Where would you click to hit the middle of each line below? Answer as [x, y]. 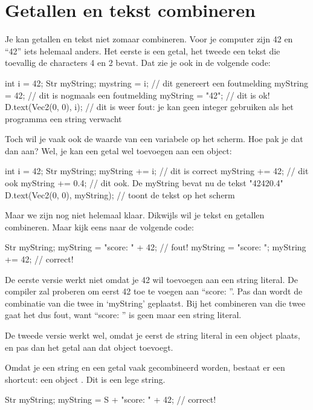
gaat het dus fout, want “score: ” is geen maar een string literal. [123, 315]
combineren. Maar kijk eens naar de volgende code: [99, 226]
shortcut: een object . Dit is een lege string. [85, 379]
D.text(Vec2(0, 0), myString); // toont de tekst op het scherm [120, 194]
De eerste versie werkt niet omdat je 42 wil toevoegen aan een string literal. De [151, 279]
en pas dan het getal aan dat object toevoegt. [89, 347]
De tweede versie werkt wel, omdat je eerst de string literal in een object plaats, [153, 335]
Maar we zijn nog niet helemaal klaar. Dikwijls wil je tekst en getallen [135, 215]
